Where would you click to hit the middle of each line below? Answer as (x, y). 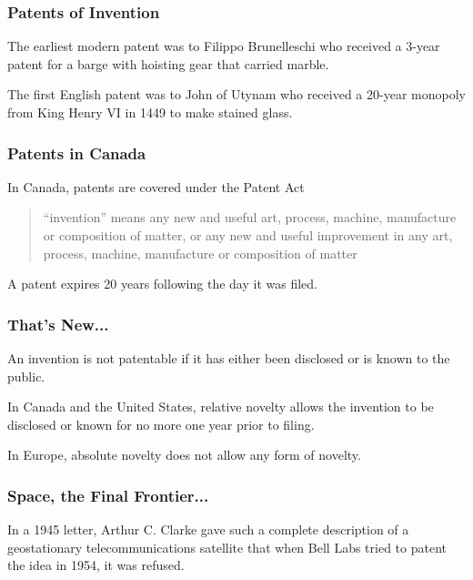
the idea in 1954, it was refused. (96, 565)
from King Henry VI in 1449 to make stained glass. (150, 112)
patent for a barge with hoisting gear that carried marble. (168, 63)
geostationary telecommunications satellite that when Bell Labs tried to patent (227, 547)
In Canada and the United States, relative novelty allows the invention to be (221, 407)
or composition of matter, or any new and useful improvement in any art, (248, 235)
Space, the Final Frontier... (108, 495)
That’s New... (58, 324)
